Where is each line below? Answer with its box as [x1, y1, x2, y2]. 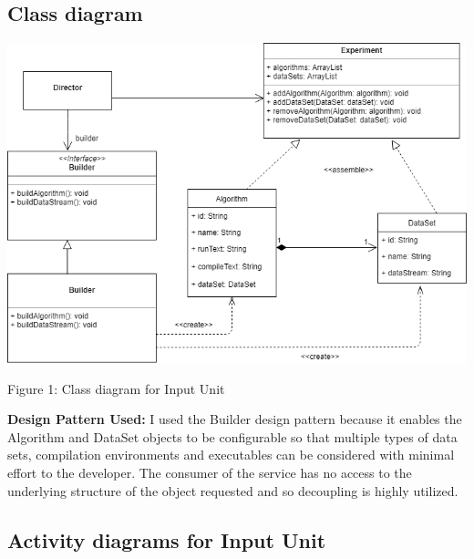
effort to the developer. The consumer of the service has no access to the [7, 462, 412, 481]
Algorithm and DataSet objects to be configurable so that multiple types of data [7, 427, 458, 446]
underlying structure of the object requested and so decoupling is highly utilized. [7, 481, 459, 500]
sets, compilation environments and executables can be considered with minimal [7, 445, 455, 464]
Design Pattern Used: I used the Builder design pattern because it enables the [7, 409, 462, 429]
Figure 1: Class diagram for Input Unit [7, 378, 225, 398]
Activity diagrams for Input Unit [7, 525, 326, 554]
